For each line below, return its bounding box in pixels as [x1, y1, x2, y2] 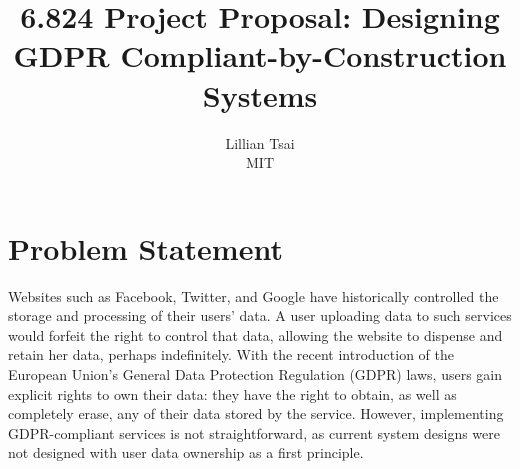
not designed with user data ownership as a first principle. [8, 442, 364, 463]
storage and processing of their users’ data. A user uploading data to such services [8, 305, 512, 326]
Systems [202, 74, 318, 115]
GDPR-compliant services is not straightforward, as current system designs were [8, 422, 500, 443]
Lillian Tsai [225, 132, 295, 153]
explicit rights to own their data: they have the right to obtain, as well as [8, 383, 457, 404]
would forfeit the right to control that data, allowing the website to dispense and [8, 324, 503, 345]
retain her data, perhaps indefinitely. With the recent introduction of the [8, 344, 455, 365]
